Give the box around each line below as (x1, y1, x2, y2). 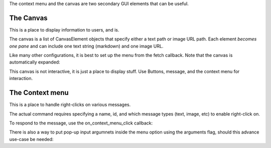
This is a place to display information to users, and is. (9, 26, 119, 32)
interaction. (9, 75, 33, 81)
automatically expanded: (9, 59, 60, 65)
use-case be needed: (9, 136, 54, 142)
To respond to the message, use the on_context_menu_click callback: (9, 120, 153, 126)
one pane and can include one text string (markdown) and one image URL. (9, 43, 164, 49)
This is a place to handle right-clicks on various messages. (9, 101, 131, 107)
